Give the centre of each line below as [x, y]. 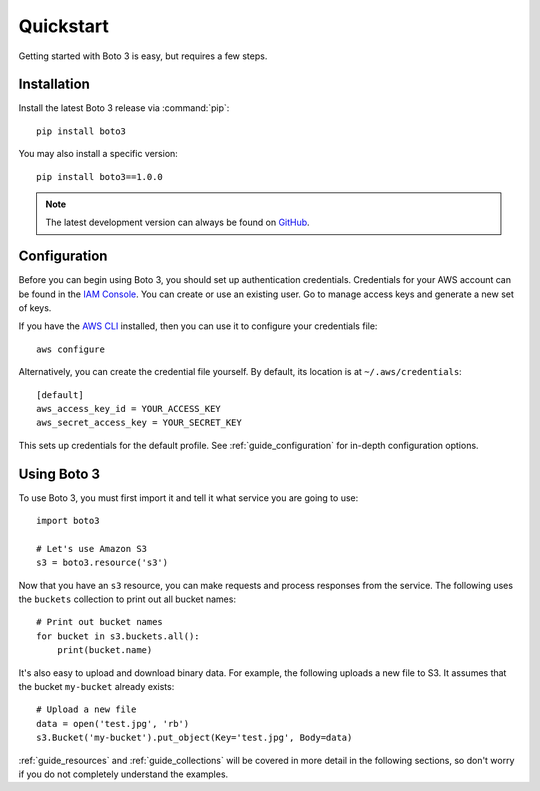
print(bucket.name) [104, 650]
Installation [54, 84]
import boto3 [68, 521]
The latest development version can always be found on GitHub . [177, 222]
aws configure [70, 349]
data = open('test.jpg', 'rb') [113, 723]
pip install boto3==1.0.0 [100, 176]
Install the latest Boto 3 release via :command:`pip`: [124, 108]
